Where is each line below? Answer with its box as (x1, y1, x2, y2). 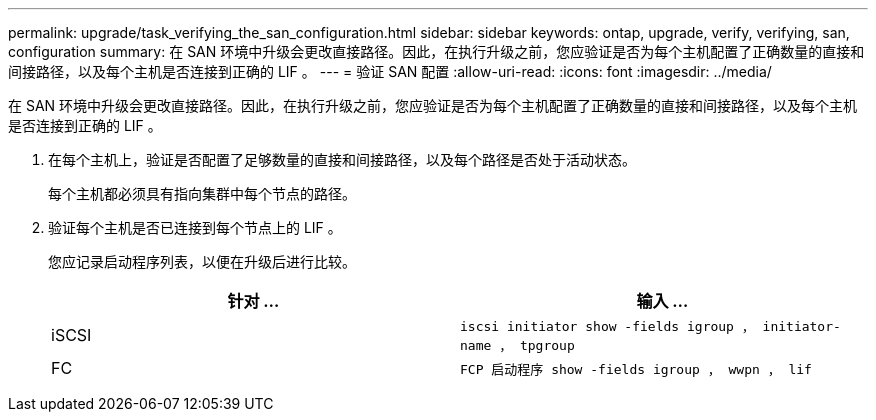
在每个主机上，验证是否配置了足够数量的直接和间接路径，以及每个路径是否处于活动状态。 (48, 151, 636, 168)
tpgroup (519, 338, 575, 353)
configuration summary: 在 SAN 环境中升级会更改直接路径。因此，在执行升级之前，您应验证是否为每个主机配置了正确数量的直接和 (8, 43, 865, 60)
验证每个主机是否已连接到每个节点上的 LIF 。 (48, 219, 342, 236)
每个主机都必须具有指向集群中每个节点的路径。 (48, 185, 356, 202)
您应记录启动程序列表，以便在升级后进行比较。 (48, 253, 356, 270)
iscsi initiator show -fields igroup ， (460, 319, 755, 334)
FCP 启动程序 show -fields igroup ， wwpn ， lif (460, 361, 812, 377)
